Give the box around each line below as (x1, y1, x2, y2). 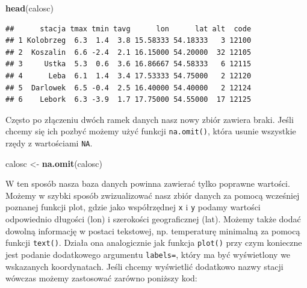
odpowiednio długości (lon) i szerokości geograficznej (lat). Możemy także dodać (5, 213, 301, 225)
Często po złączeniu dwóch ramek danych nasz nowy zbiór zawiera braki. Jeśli (5, 113, 294, 125)
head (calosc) (5, 2, 54, 14)
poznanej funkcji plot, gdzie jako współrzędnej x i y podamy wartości (5, 201, 261, 213)
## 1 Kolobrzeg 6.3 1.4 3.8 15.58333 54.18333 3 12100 (5, 36, 252, 45)
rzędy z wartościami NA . (5, 137, 93, 149)
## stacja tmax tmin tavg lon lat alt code (5, 24, 252, 33)
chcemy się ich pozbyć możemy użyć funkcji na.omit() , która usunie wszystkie (5, 125, 296, 137)
